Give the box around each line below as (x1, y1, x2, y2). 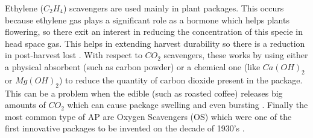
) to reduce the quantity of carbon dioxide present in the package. (58, 73, 303, 86)
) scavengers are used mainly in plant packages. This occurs (63, 2, 284, 14)
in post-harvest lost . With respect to (5, 49, 142, 61)
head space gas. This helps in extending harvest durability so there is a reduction (5, 37, 305, 49)
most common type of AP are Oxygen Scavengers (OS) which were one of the (5, 110, 292, 122)
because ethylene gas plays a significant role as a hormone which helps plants (5, 13, 289, 26)
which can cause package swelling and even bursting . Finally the (67, 98, 308, 111)
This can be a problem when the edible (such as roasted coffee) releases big (5, 86, 283, 99)
